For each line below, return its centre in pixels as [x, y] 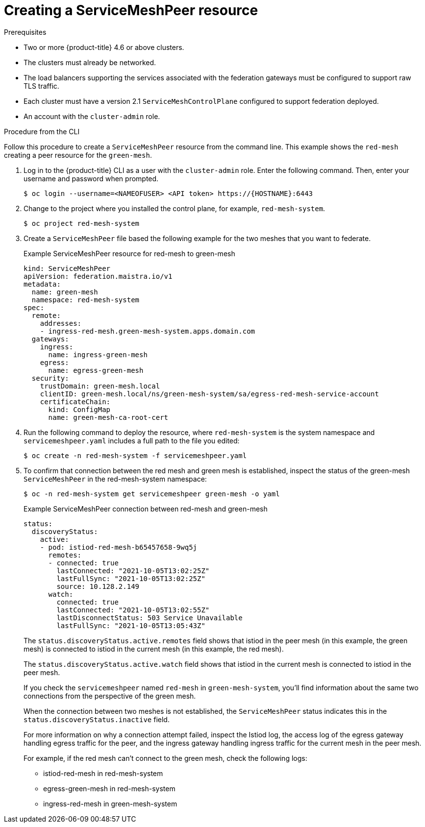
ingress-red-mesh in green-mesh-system [110, 803]
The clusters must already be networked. [90, 62]
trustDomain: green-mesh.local [100, 386]
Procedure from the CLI [42, 131]
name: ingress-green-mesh [98, 354]
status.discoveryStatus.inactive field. [97, 719]
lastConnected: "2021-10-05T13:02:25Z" [133, 571]
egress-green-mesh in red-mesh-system [109, 788]
